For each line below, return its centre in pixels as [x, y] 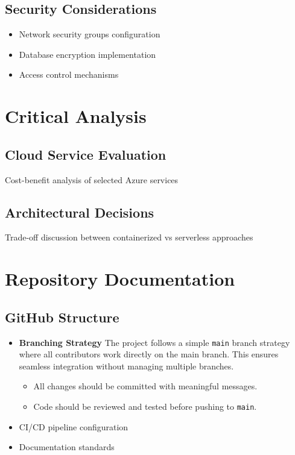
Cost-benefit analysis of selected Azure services [92, 179]
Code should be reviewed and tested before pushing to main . [145, 406]
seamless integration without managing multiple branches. [126, 366]
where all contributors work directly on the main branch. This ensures [149, 354]
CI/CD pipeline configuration [74, 426]
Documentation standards [67, 447]
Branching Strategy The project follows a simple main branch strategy [154, 342]
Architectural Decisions [80, 212]
